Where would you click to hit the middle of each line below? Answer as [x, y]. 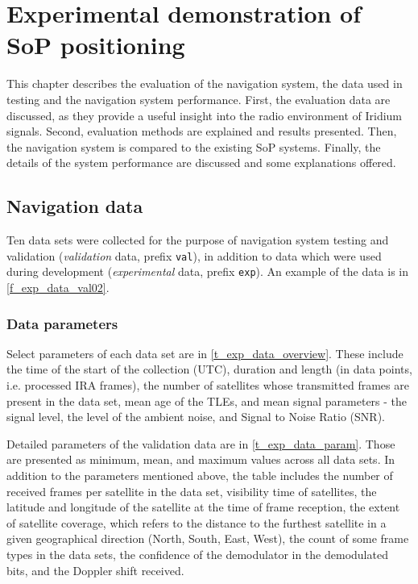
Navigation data [75, 206]
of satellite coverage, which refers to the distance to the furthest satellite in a [197, 522]
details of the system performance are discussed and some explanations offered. [201, 163]
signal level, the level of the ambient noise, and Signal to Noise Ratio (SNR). [196, 417]
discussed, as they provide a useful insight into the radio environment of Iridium [205, 115]
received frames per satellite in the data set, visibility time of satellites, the [192, 491]
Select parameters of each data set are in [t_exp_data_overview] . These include [205, 353]
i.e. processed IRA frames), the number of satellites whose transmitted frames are [208, 384]
